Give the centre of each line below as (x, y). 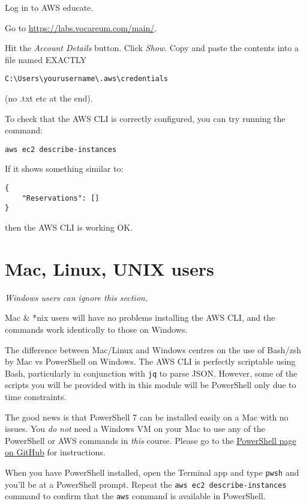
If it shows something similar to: (64, 169)
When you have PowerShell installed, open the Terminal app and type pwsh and (152, 472)
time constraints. (36, 396)
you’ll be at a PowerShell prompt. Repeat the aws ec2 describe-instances (146, 484)
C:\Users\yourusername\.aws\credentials (87, 79)
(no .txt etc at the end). (49, 98)
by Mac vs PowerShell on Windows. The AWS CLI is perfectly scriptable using (150, 361)
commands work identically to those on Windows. (96, 329)
